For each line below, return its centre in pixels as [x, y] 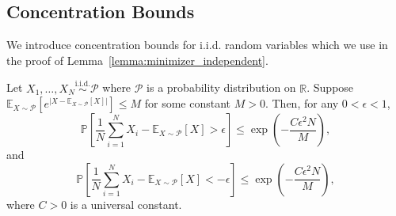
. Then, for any [302, 103]
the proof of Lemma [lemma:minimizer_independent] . [137, 60]
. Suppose [330, 87]
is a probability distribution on [221, 87]
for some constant [188, 103]
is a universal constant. [126, 204]
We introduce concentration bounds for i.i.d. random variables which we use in [197, 45]
